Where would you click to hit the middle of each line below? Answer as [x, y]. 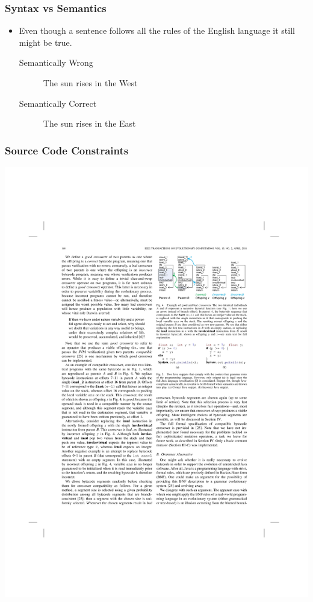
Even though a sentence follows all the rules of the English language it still [157, 30]
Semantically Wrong [56, 62]
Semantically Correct [58, 103]
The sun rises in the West [90, 83]
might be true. [45, 42]
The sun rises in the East [89, 123]
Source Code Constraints [67, 150]
